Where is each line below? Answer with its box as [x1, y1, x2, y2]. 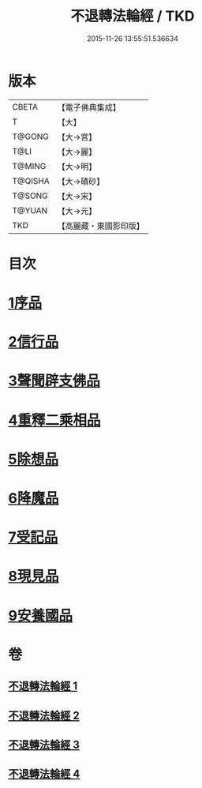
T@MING [12, 160, 47, 171]
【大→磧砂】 [57, 175, 105, 186]
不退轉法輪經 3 [8, 737, 80, 751]
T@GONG [12, 131, 49, 142]
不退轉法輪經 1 [8, 680, 78, 693]
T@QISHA [12, 175, 50, 186]
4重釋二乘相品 [8, 411, 101, 429]
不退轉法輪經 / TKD [70, 7, 195, 25]
